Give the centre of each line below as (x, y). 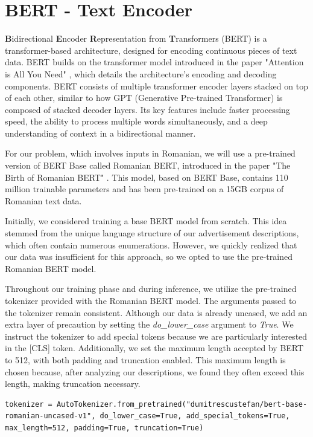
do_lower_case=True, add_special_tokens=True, (195, 416)
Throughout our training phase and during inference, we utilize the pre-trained (151, 289)
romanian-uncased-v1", (50, 416)
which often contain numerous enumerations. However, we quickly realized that (151, 244)
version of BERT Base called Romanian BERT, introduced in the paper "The (148, 165)
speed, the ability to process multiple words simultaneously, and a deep (136, 121)
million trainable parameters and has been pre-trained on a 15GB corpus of (144, 189)
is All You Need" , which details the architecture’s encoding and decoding (141, 73)
